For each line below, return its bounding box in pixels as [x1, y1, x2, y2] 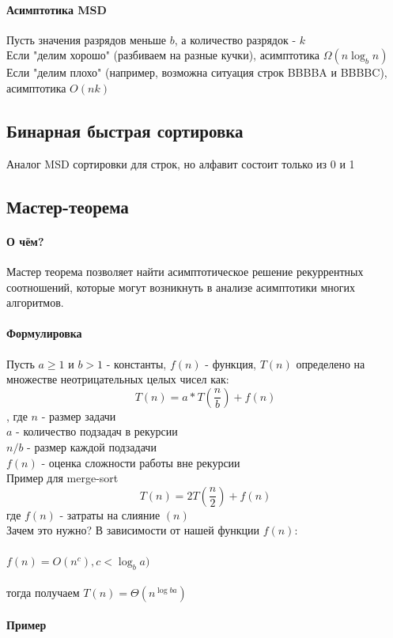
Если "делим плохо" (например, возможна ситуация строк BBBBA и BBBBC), [6, 64, 387, 81]
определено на [296, 355, 365, 372]
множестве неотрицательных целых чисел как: [6, 371, 229, 387]
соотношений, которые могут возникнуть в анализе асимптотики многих [6, 278, 356, 295]
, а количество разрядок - [174, 31, 297, 47]
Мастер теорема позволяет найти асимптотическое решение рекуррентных [6, 262, 364, 279]
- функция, [205, 355, 256, 372]
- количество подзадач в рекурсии [16, 423, 178, 440]
